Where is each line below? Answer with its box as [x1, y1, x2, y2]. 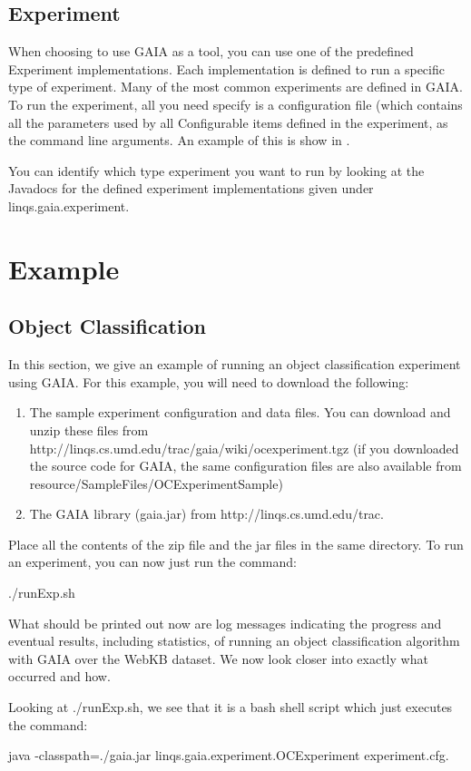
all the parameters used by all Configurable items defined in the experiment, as [8, 112, 448, 132]
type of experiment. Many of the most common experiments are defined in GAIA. [8, 77, 463, 96]
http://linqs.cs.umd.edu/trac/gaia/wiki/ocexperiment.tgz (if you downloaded [29, 438, 459, 457]
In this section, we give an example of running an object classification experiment [8, 355, 461, 374]
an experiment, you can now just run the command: [8, 552, 297, 571]
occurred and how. [8, 667, 111, 686]
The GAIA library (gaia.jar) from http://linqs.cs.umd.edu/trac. [29, 504, 384, 523]
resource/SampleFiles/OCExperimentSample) [29, 473, 283, 493]
